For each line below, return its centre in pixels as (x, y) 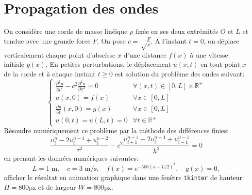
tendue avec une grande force (47, 40)
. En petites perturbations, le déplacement (108, 64)
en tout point (220, 64)
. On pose (111, 40)
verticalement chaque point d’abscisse (60, 54)
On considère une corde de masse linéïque (66, 31)
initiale (14, 64)
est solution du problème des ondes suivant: (180, 73)
